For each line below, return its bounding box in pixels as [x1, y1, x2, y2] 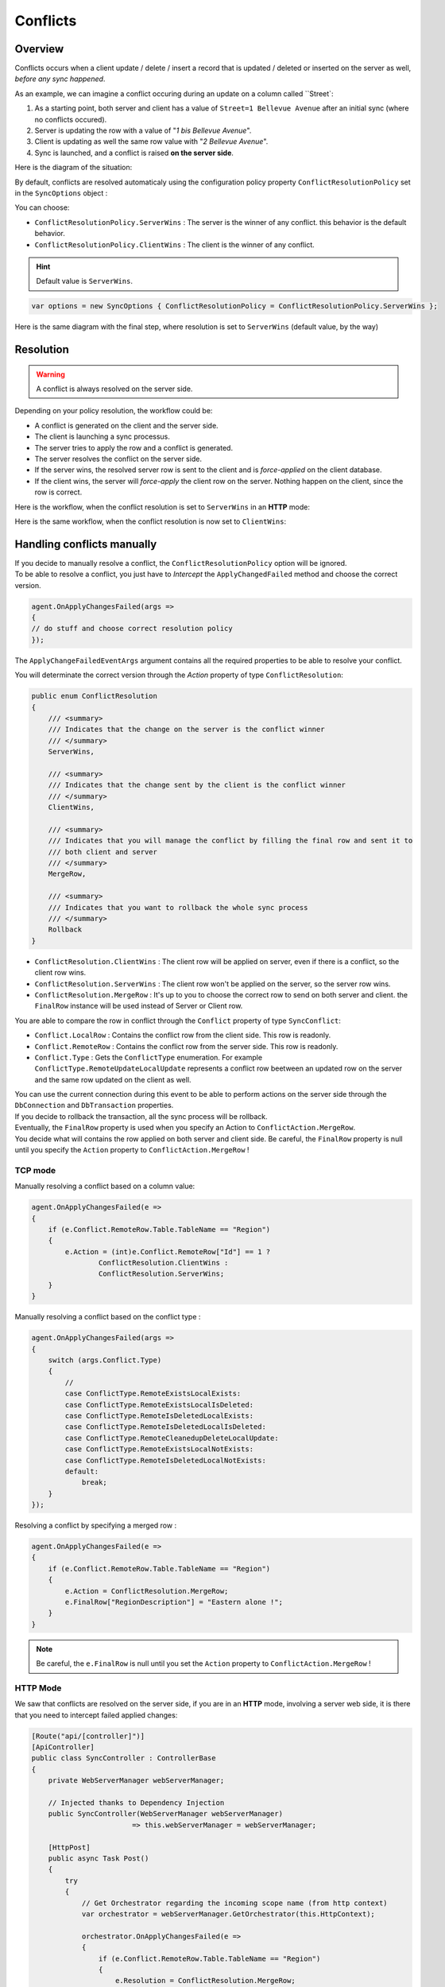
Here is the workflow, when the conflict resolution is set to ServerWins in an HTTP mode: [14, 502, 310, 512]
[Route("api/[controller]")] [31, 1731, 145, 1741]
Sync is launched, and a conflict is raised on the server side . [34, 148, 234, 157]
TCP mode [14, 1164, 56, 1176]
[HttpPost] [48, 1842, 91, 1852]
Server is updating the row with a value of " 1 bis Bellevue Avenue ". [34, 126, 252, 135]
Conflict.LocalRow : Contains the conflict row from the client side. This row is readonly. [34, 1030, 331, 1040]
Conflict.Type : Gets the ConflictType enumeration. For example [34, 1052, 262, 1062]
